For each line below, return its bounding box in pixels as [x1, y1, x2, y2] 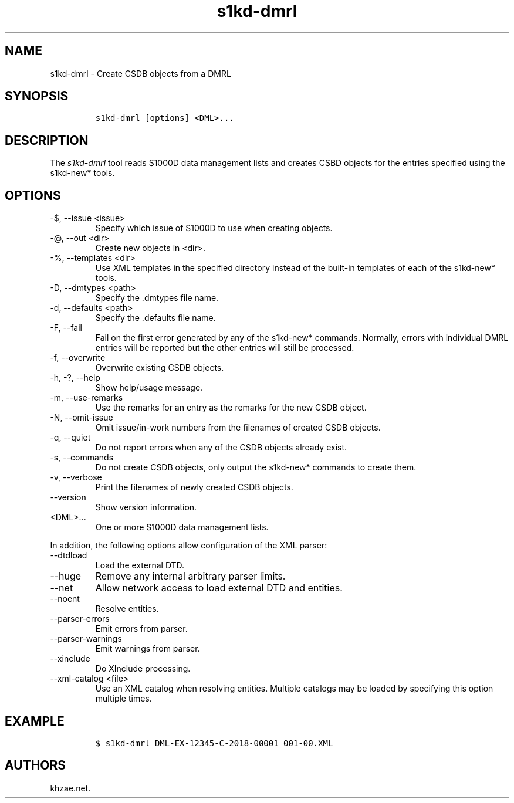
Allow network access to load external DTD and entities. [95, 582, 343, 594]
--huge [50, 570, 82, 582]
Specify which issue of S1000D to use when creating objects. [95, 223, 333, 233]
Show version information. [95, 502, 197, 513]
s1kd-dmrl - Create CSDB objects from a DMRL [50, 68, 231, 79]
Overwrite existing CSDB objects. [95, 362, 224, 373]
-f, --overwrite [50, 353, 106, 363]
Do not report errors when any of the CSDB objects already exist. [95, 442, 347, 453]
